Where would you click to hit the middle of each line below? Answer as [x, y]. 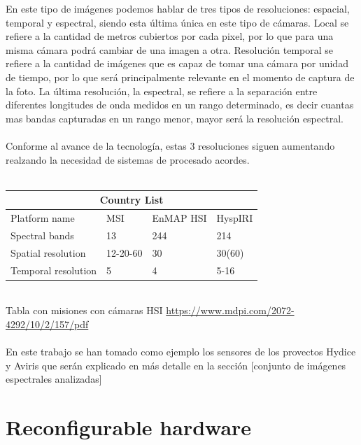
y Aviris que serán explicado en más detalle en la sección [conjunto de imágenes [176, 365]
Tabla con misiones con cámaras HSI [84, 310]
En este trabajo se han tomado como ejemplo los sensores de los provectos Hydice [181, 352]
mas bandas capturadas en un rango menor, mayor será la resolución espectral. [175, 118]
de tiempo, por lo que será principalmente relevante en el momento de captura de [180, 77]
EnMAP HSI [179, 218]
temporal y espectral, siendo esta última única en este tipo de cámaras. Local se [177, 22]
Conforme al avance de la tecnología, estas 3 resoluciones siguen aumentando [170, 145]
